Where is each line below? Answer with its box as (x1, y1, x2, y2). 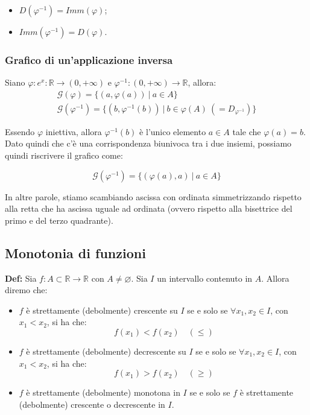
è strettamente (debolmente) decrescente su (26, 345, 186, 358)
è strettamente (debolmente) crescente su (26, 303, 178, 316)
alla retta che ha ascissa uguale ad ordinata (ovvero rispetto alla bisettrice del (5, 202, 293, 215)
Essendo (5, 125, 35, 138)
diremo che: (5, 284, 48, 296)
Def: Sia (5, 271, 37, 284)
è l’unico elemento (139, 125, 206, 138)
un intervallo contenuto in (157, 271, 253, 284)
